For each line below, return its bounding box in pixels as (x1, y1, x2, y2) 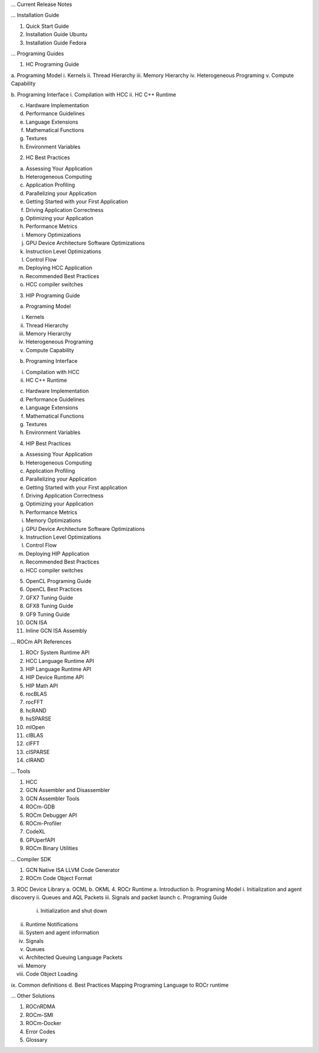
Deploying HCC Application (25, 264, 93, 272)
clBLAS (25, 732, 44, 739)
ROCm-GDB (25, 803, 56, 810)
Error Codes (25, 1028, 56, 1035)
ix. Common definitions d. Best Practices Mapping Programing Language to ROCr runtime (11, 981, 229, 988)
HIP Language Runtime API (25, 665, 92, 672)
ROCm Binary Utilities (25, 845, 78, 852)
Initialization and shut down (40, 907, 108, 914)
